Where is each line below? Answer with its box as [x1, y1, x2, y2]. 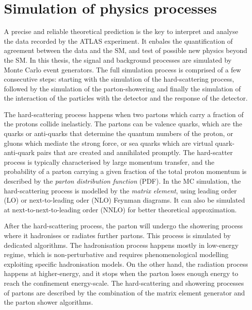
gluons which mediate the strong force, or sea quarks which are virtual [4, 138, 213, 148]
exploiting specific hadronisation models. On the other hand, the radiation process [4, 258, 248, 269]
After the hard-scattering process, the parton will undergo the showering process [4, 221, 243, 231]
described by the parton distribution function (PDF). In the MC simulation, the [4, 176, 241, 186]
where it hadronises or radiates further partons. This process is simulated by [4, 230, 231, 240]
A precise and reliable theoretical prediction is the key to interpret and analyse [4, 26, 238, 36]
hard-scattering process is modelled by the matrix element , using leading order [4, 185, 237, 195]
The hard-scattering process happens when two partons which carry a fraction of [4, 109, 244, 119]
